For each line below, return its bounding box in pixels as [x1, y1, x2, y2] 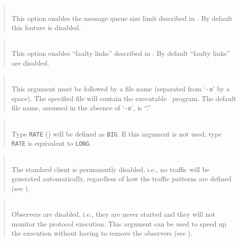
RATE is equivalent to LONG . [11, 138, 92, 148]
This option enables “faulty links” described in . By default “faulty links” [11, 48, 230, 58]
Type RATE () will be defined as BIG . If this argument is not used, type [11, 128, 222, 138]
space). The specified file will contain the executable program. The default [11, 93, 237, 103]
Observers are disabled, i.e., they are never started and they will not [11, 208, 216, 219]
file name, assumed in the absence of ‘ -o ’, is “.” [11, 103, 151, 113]
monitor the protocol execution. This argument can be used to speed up [11, 218, 226, 228]
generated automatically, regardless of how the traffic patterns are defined [11, 173, 232, 184]
